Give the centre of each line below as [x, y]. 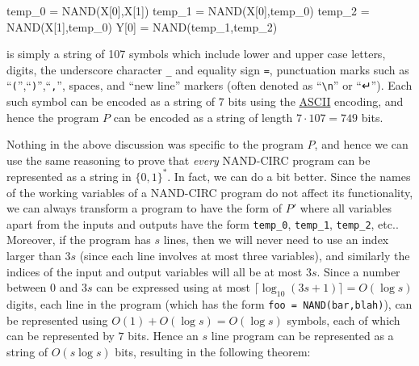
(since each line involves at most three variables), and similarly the [245, 255]
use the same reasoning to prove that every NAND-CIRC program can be [189, 160]
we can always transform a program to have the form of [144, 208]
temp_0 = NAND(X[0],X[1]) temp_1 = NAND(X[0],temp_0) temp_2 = [188, 11]
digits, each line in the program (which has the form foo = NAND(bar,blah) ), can [209, 303]
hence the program [53, 117]
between [27, 287]
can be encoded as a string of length [203, 117]
